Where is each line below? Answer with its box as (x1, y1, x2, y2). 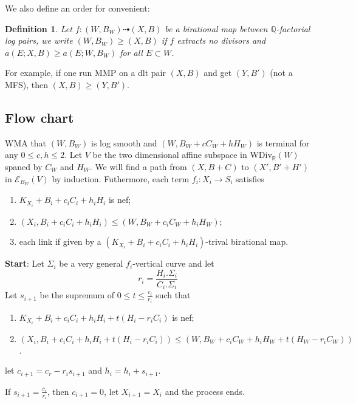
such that (156, 289, 191, 301)
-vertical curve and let (132, 257, 214, 270)
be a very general (59, 257, 123, 270)
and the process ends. (165, 385, 245, 397)
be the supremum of (39, 289, 115, 301)
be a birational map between (165, 22, 268, 35)
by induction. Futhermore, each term (52, 172, 190, 185)
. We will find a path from (89, 160, 187, 173)
